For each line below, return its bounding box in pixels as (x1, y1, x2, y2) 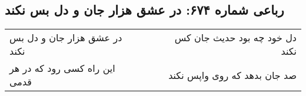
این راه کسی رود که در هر (9, 61, 115, 75)
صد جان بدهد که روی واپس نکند (168, 68, 297, 82)
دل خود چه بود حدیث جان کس (174, 31, 297, 45)
